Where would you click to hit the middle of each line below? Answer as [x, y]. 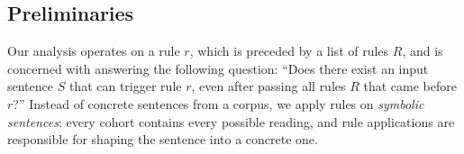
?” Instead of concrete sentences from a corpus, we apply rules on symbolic [218, 103]
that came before [410, 86]
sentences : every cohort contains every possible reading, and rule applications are [231, 121]
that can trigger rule [125, 86]
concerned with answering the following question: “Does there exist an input [218, 68]
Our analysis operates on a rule [94, 51]
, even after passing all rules [268, 86]
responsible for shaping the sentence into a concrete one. [163, 139]
